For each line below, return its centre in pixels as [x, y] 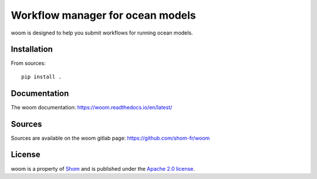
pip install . [41, 77]
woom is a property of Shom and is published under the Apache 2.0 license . [103, 168]
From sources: [28, 63]
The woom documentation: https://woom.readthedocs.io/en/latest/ [92, 107]
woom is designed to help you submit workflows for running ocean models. [102, 33]
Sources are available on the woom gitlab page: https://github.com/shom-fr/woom [110, 138]
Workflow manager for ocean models [103, 15]
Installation [32, 49]
